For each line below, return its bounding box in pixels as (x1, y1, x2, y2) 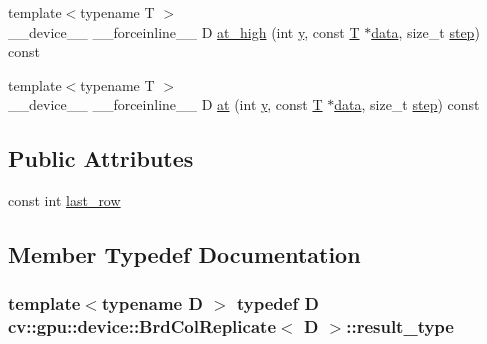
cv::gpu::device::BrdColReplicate (8, 314, 276, 339)
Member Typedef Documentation (8, 239, 361, 270)
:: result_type (346, 314, 454, 339)
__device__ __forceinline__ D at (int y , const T (8, 94, 323, 115)
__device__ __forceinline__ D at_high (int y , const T (8, 21, 360, 42)
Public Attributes (8, 143, 194, 174)
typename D (101, 291, 203, 316)
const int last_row (8, 190, 121, 211)
